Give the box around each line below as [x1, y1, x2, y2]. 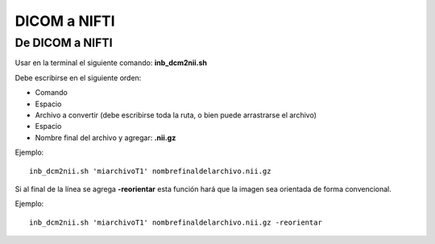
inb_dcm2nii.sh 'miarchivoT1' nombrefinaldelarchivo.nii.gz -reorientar [29, 217, 322, 227]
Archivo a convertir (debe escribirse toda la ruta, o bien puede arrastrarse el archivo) [35, 110, 317, 120]
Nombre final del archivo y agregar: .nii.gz [35, 133, 176, 143]
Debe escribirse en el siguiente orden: [14, 72, 142, 82]
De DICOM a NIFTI [14, 35, 113, 50]
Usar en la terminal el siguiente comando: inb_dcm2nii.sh [14, 58, 208, 68]
